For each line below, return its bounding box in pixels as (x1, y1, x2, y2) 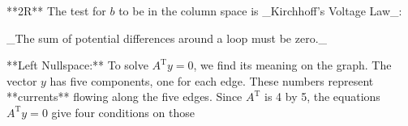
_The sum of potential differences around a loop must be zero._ (6, 29, 328, 46)
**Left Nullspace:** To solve (6, 57, 148, 73)
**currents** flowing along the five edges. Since (6, 88, 243, 105)
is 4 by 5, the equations (264, 88, 380, 105)
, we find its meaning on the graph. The (193, 57, 392, 73)
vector (6, 72, 37, 89)
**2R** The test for (6, 2, 106, 19)
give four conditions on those (51, 103, 195, 120)
